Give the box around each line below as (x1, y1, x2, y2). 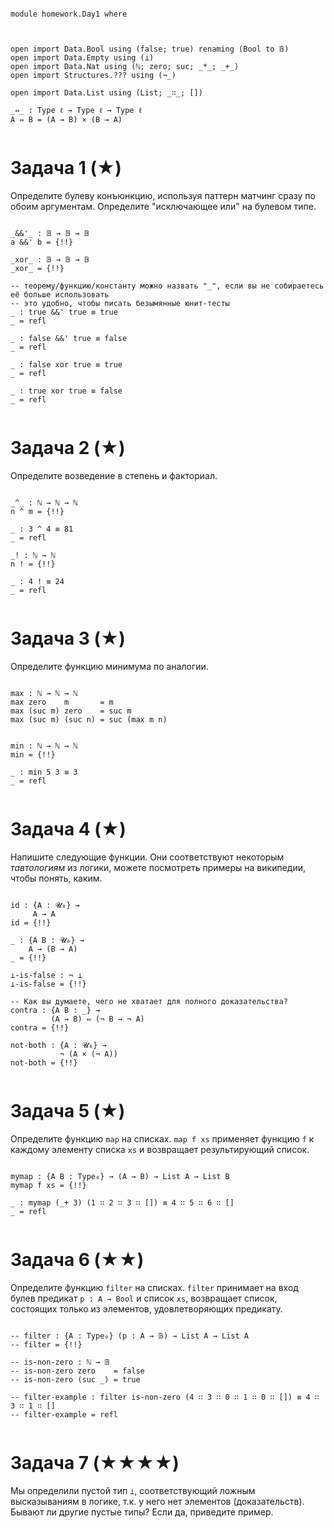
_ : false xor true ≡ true (10, 359, 123, 370)
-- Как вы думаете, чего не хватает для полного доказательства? (10, 996, 288, 1006)
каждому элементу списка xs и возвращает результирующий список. (10, 1143, 310, 1155)
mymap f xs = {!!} (10, 1180, 87, 1190)
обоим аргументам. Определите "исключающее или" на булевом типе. (10, 200, 317, 212)
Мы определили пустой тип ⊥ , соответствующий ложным (10, 1484, 256, 1496)
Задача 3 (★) (10, 627, 126, 650)
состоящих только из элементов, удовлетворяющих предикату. (10, 1302, 283, 1315)
